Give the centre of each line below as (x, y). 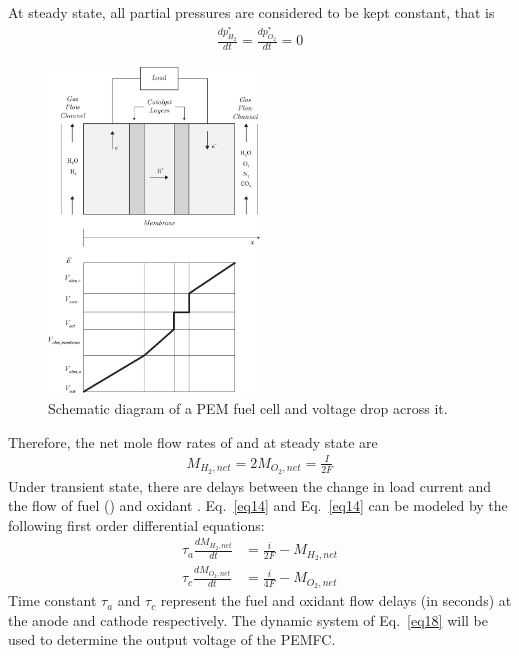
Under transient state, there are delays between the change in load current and (250, 485)
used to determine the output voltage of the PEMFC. (172, 639)
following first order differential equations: (136, 524)
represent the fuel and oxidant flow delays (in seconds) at (336, 600)
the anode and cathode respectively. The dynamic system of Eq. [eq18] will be (248, 619)
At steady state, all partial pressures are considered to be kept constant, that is (251, 12)
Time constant (52, 600)
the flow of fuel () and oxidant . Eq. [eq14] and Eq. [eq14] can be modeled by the (258, 505)
